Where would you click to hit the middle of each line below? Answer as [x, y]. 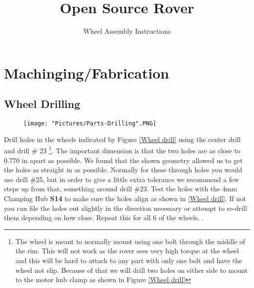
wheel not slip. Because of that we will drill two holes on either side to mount [131, 270]
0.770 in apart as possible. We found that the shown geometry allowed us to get [123, 160]
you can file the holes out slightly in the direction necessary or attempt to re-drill [126, 208]
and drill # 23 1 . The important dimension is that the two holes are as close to [122, 150]
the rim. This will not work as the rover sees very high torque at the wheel [127, 251]
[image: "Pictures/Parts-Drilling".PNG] [90, 124]
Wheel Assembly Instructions [127, 31]
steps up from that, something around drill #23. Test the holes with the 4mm [121, 189]
